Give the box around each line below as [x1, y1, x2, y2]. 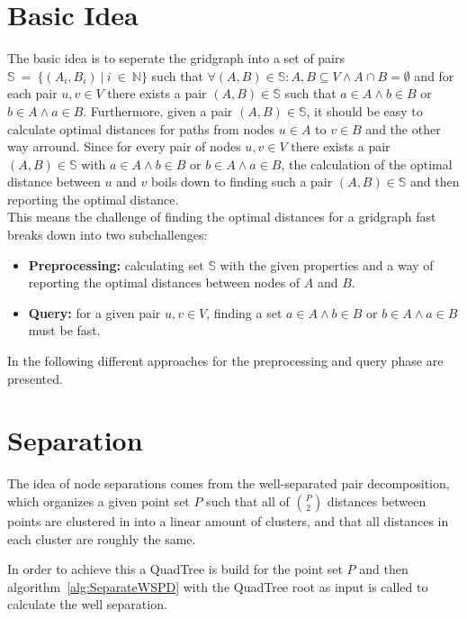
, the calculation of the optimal [281, 154, 453, 173]
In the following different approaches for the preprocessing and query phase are [7, 351, 444, 370]
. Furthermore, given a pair [83, 101, 233, 120]
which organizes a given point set [7, 491, 190, 510]
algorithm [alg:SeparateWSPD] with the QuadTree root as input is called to [7, 577, 428, 596]
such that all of [206, 491, 290, 510]
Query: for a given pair [28, 303, 161, 322]
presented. [7, 369, 63, 387]
